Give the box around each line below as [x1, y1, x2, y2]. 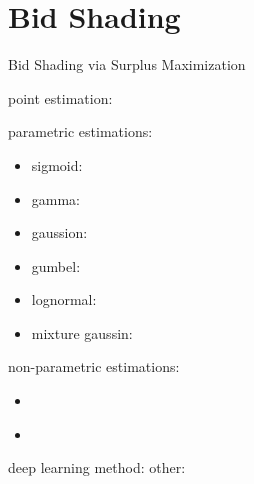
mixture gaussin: [31, 322, 133, 343]
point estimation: [8, 87, 113, 108]
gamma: [31, 188, 81, 209]
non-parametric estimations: [8, 356, 180, 377]
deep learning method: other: [8, 457, 186, 478]
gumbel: [31, 255, 81, 276]
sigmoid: [31, 154, 83, 175]
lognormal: [31, 289, 97, 310]
